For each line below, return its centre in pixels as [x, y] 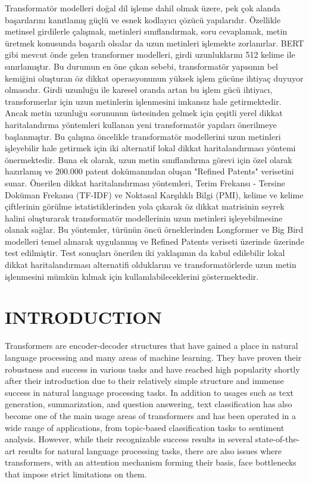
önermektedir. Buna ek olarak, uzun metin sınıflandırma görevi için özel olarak [149, 159]
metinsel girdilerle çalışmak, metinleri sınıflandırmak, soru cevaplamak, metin [146, 31]
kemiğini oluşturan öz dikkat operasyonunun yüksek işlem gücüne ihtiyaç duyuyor [154, 78]
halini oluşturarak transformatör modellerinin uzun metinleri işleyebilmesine [144, 218]
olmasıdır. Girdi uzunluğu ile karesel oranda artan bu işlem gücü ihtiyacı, [139, 90]
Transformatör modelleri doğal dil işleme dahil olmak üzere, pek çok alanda [143, 8]
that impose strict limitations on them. [76, 474]
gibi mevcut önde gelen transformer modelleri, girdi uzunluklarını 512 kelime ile [150, 54]
